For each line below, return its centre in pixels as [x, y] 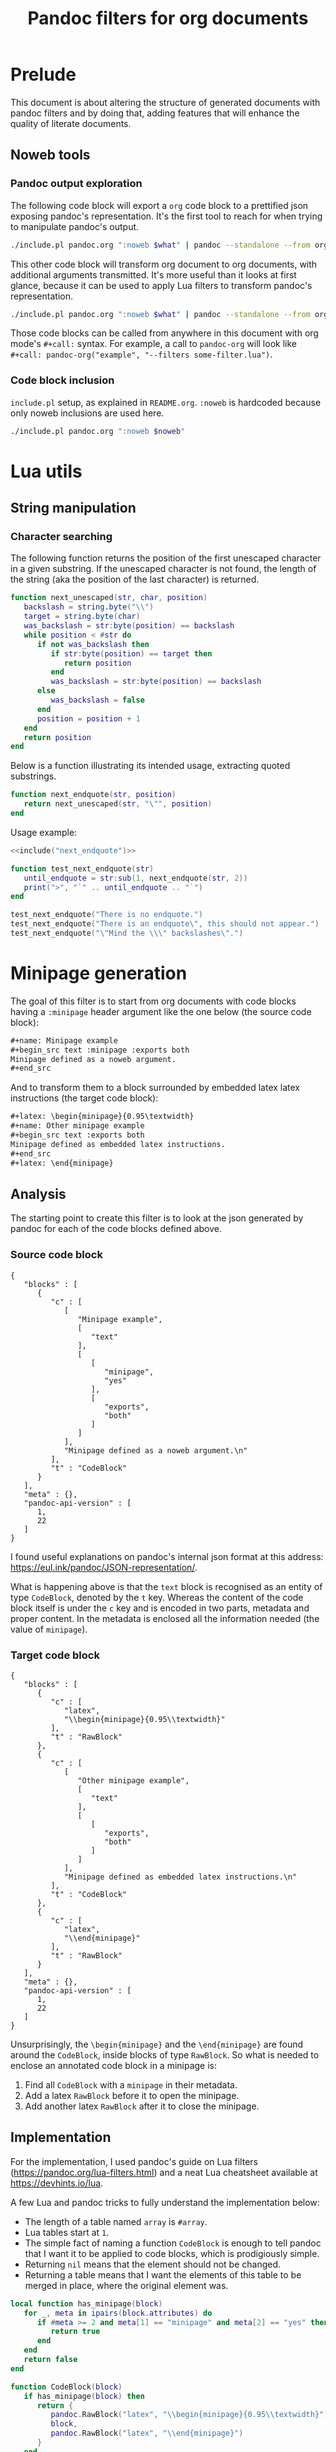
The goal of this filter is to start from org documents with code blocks [153, 1001]
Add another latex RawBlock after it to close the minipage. [142, 2106]
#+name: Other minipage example [77, 1126]
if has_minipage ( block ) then [84, 2396]
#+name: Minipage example [64, 1040]
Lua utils [46, 471]
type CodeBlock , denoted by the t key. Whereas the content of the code [157, 1597]
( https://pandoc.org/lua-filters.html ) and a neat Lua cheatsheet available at [164, 2172]
